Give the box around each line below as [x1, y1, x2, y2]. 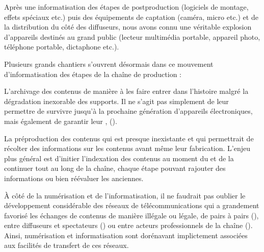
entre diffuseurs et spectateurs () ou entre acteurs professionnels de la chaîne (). [4, 220, 253, 231]
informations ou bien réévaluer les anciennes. [4, 172, 144, 183]
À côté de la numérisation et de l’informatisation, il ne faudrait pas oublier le [4, 190, 246, 200]
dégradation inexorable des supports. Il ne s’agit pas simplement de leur [4, 95, 229, 106]
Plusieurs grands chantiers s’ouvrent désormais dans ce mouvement [4, 58, 214, 69]
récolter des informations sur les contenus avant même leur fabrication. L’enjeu [4, 143, 251, 154]
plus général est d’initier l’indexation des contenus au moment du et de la [4, 153, 234, 163]
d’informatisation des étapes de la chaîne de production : [4, 68, 181, 79]
